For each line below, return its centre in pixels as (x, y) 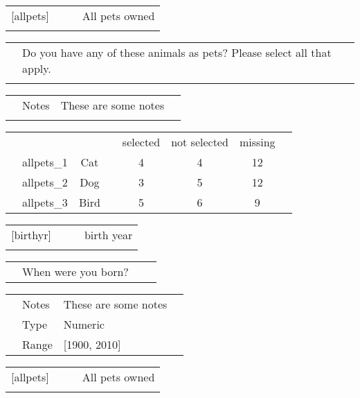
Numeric (84, 324)
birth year (108, 235)
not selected (200, 142)
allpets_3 (45, 202)
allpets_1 (45, 162)
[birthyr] (31, 235)
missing (257, 142)
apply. (37, 68)
